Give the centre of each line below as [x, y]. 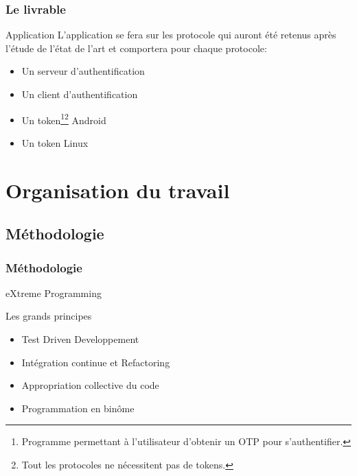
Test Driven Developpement [80, 339]
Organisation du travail [118, 190]
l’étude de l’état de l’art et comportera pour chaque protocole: [136, 48]
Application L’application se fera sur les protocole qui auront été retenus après [171, 35]
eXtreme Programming [54, 293]
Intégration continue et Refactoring [96, 362]
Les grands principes [49, 316]
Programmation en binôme [78, 408]
